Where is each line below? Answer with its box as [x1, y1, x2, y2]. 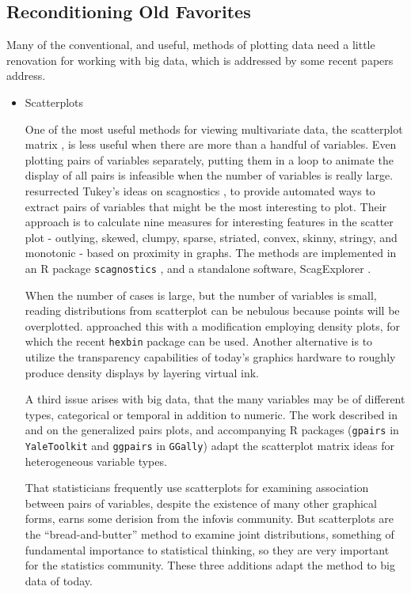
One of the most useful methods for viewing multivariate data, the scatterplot [25, 120, 403, 137]
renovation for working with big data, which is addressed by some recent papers [6, 51, 394, 68]
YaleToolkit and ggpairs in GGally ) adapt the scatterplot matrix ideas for [25, 437, 394, 454]
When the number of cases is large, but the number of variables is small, [25, 286, 377, 303]
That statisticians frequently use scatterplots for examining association [25, 479, 369, 496]
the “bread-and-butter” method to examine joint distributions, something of [25, 526, 394, 543]
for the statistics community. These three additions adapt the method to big [25, 557, 395, 573]
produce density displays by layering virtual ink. [25, 364, 259, 380]
